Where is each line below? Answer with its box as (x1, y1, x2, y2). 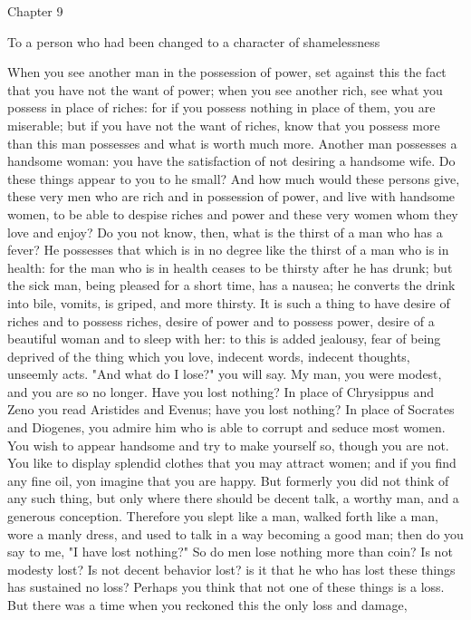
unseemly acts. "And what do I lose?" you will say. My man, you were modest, (7, 364, 442, 383)
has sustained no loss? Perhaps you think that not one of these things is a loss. (7, 577, 445, 596)
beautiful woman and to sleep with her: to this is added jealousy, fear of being (7, 329, 441, 348)
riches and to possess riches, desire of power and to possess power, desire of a (7, 311, 435, 330)
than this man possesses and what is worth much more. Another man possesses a (7, 133, 457, 152)
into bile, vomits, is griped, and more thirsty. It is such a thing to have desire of (7, 293, 450, 312)
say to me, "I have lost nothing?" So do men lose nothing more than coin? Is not (7, 542, 453, 561)
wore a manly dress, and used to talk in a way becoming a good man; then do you (7, 524, 464, 543)
